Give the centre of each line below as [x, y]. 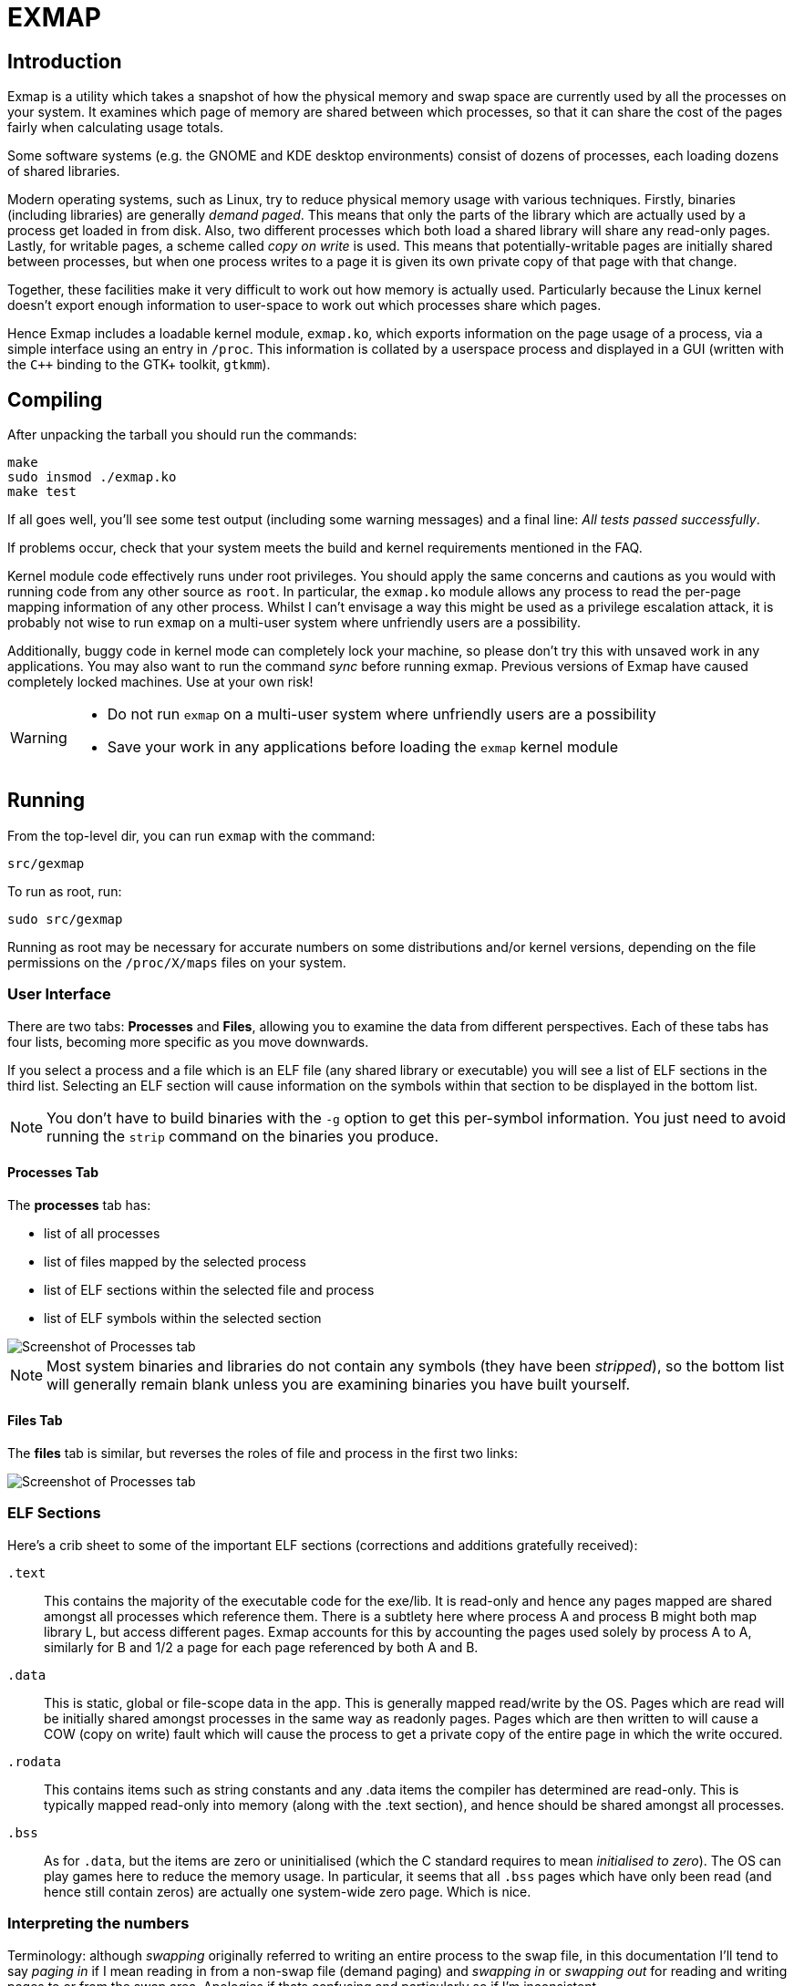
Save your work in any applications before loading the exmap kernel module [362, 747]
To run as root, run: [65, 891]
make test [42, 492]
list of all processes [102, 1233]
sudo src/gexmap [65, 919]
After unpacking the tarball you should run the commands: [182, 435]
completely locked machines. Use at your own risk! [160, 682]
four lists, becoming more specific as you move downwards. [188, 1041]
